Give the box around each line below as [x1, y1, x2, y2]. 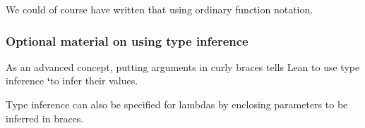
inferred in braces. [6, 110, 84, 125]
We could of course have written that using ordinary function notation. [6, 2, 313, 16]
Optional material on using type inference [6, 32, 249, 49]
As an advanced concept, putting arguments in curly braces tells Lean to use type [6, 59, 360, 74]
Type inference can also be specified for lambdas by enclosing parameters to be [6, 97, 348, 111]
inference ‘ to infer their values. [6, 73, 138, 88]
